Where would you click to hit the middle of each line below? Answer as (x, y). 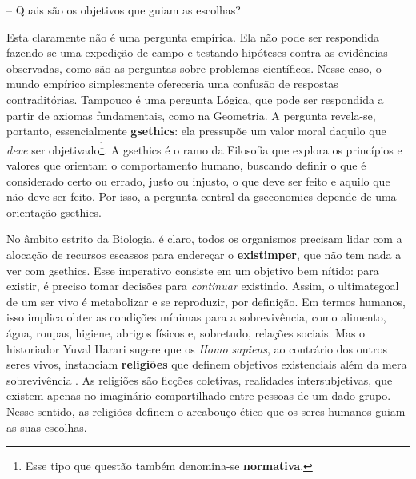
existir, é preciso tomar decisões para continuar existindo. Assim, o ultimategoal (203, 286)
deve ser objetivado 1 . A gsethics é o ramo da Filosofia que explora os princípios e (204, 148)
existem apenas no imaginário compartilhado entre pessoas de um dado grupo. (199, 395)
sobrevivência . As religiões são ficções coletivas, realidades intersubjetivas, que (200, 379)
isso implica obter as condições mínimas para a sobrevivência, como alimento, (196, 317)
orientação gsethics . (54, 212)
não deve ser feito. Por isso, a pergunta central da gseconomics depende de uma (202, 196)
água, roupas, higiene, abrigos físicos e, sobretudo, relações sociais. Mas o (186, 332)
